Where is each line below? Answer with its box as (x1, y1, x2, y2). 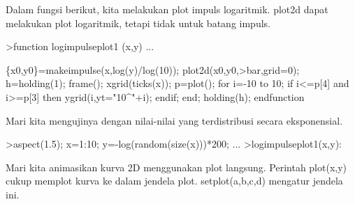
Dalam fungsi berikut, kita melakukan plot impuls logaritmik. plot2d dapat (6, 2, 328, 16)
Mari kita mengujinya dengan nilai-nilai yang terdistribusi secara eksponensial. (6, 113, 343, 127)
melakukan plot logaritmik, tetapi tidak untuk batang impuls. (6, 15, 270, 30)
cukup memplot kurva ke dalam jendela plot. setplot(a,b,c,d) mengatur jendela (6, 173, 343, 188)
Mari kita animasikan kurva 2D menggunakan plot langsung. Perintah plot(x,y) (6, 159, 347, 174)
